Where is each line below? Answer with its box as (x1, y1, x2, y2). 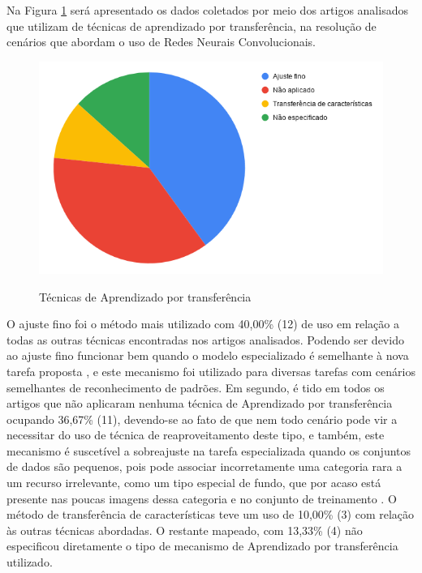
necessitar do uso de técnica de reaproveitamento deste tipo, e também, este (6, 426, 385, 443)
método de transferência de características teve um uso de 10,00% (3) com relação (6, 506, 415, 523)
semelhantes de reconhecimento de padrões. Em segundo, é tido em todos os (6, 378, 385, 396)
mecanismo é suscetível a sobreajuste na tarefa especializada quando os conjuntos (6, 442, 411, 459)
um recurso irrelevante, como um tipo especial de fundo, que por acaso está (6, 474, 381, 491)
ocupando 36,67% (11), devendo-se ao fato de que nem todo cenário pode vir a (6, 410, 398, 427)
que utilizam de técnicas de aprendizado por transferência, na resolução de (6, 17, 377, 34)
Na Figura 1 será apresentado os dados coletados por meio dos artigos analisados (6, 2, 408, 18)
